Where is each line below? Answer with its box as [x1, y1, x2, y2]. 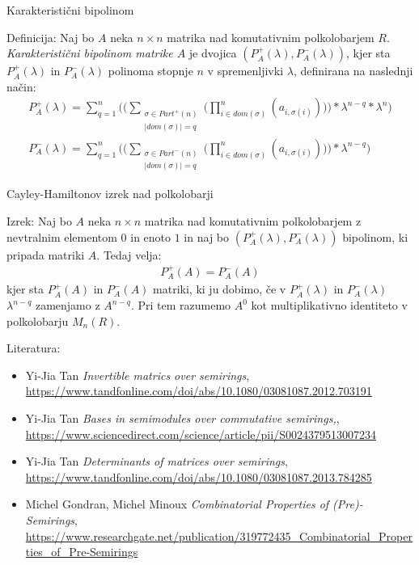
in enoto [130, 228, 171, 245]
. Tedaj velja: [96, 246, 162, 263]
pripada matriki [6, 246, 85, 263]
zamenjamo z [35, 297, 100, 314]
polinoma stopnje [108, 62, 193, 79]
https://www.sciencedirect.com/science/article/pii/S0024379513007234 [25, 425, 376, 442]
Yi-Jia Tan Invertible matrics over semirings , [25, 366, 250, 383]
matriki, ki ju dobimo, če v [153, 280, 286, 297]
